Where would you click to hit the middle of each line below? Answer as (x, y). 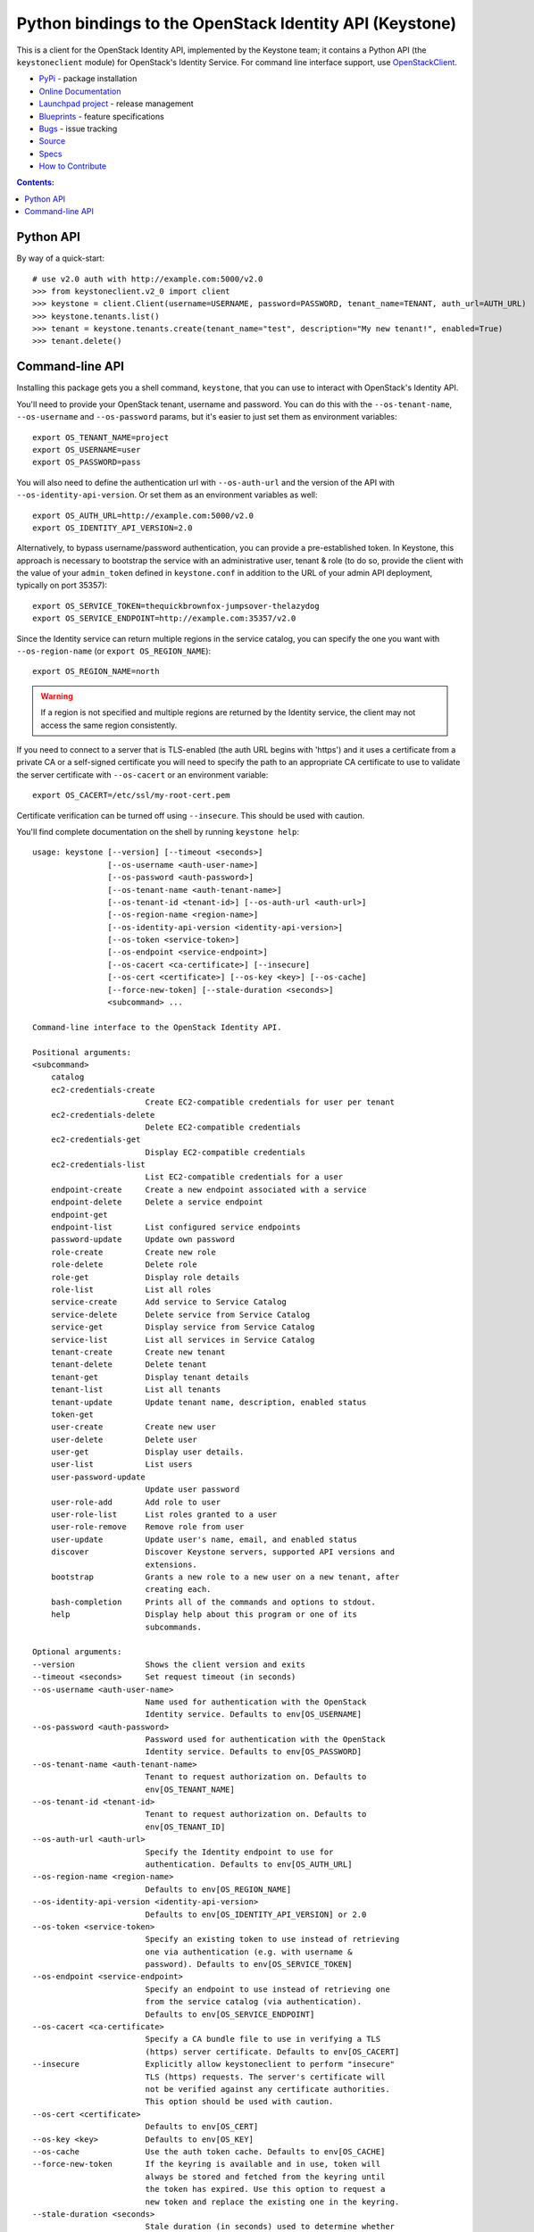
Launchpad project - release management (116, 104)
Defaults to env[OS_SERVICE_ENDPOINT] (230, 2014)
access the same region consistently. (109, 725)
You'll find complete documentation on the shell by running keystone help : (158, 831)
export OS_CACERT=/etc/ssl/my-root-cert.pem (132, 795)
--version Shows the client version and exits (169, 1664)
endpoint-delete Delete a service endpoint (157, 1202)
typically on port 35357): (62, 586)
